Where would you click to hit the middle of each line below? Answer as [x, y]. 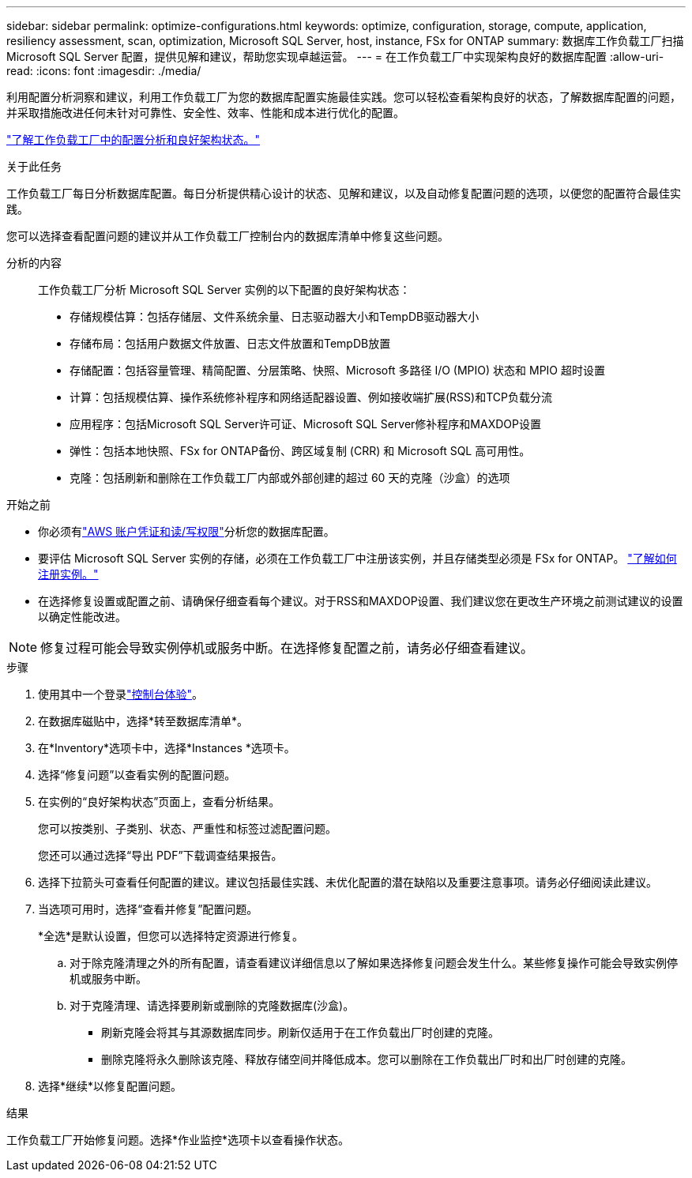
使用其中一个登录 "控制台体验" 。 [121, 694]
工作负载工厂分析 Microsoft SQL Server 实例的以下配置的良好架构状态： [224, 290]
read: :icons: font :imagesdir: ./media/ [104, 71]
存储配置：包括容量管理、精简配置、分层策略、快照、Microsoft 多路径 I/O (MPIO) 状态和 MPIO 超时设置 [337, 370]
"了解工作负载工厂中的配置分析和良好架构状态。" [134, 139]
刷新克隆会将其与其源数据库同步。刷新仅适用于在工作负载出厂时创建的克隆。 [300, 1032]
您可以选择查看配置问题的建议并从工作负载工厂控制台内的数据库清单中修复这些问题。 [228, 236]
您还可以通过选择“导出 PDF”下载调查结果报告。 [160, 855]
